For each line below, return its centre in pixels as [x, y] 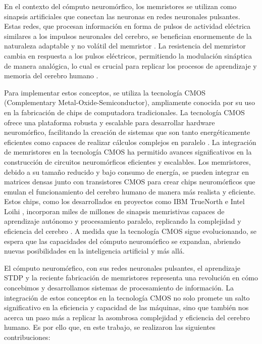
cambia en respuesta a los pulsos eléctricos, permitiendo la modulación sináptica [128, 55]
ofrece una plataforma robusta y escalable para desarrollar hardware [110, 122]
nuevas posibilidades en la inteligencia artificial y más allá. [94, 251]
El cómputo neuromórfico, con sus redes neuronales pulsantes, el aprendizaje [122, 267]
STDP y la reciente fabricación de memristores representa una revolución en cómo [131, 278]
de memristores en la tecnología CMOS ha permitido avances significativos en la [128, 152]
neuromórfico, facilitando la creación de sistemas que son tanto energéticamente [127, 132]
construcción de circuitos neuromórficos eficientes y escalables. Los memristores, [127, 161]
